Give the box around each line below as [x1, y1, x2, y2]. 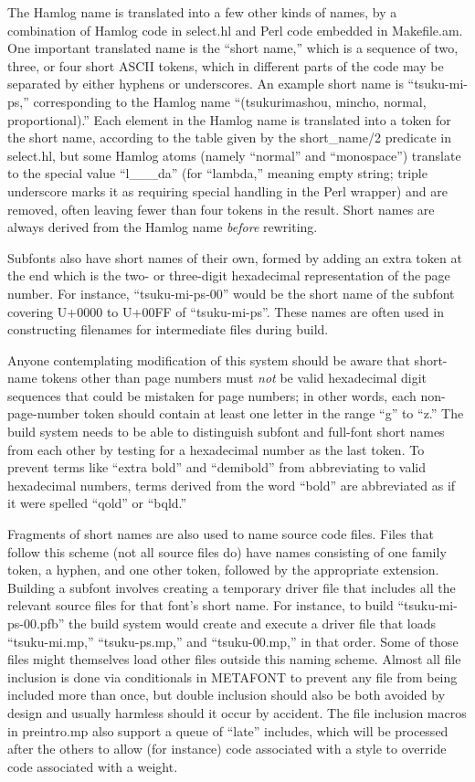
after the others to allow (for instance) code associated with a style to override [7, 739, 447, 758]
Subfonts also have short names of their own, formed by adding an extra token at [7, 248, 462, 267]
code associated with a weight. [7, 756, 178, 776]
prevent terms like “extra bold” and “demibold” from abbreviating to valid [7, 458, 427, 477]
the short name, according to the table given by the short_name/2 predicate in [7, 128, 452, 147]
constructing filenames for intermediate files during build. [7, 320, 329, 339]
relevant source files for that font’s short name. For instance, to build [7, 596, 394, 615]
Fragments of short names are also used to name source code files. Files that [7, 524, 434, 544]
